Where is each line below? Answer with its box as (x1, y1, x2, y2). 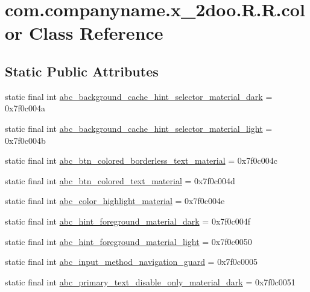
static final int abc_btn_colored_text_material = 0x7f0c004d (5, 174, 235, 187)
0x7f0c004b (5, 134, 46, 146)
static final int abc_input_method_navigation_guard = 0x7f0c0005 (5, 255, 258, 268)
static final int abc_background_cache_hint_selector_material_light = (5, 122, 273, 134)
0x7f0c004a (5, 102, 45, 114)
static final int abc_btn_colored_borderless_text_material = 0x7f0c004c (5, 154, 277, 167)
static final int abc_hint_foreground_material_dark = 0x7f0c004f (5, 214, 251, 227)
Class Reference (29, 20, 163, 45)
